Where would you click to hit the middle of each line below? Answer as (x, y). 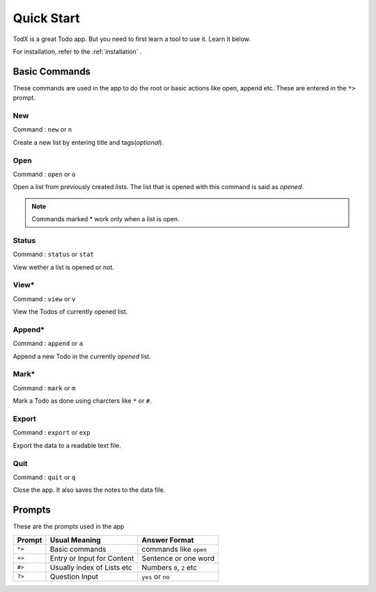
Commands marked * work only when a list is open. (106, 219)
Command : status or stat (53, 255)
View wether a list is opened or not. (64, 267)
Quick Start (46, 18)
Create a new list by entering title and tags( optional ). (88, 142)
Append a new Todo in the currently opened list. (82, 356)
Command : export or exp (52, 433)
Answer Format (168, 540)
